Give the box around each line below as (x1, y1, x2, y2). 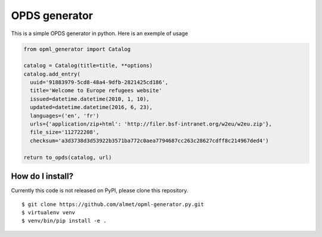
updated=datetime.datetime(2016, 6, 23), (30, 104, 153, 111)
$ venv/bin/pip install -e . (21, 217, 107, 224)
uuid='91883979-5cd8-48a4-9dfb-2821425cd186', (30, 79, 169, 86)
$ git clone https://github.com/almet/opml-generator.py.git (21, 201, 204, 208)
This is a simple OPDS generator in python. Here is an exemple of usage (11, 30, 188, 37)
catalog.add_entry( (23, 70, 80, 77)
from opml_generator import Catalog (23, 45, 131, 52)
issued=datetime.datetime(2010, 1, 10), (30, 95, 150, 102)
